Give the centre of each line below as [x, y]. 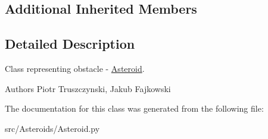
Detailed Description [70, 44]
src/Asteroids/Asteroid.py [52, 128]
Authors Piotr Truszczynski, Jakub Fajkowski [88, 88]
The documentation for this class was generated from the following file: [134, 108]
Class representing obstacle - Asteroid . [75, 68]
